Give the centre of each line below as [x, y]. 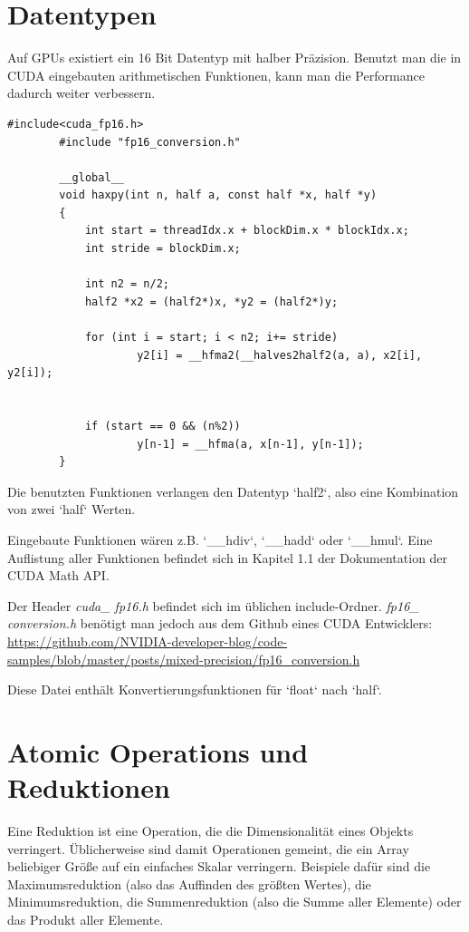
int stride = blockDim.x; [163, 249]
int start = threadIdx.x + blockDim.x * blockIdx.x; [247, 231]
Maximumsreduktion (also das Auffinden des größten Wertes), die [189, 883]
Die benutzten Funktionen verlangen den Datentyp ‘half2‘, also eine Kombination [233, 491]
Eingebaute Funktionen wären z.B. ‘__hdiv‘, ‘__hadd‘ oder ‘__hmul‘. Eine [220, 539]
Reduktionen [89, 787]
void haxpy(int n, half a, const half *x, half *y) [218, 195]
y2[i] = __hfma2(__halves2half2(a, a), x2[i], [280, 355]
